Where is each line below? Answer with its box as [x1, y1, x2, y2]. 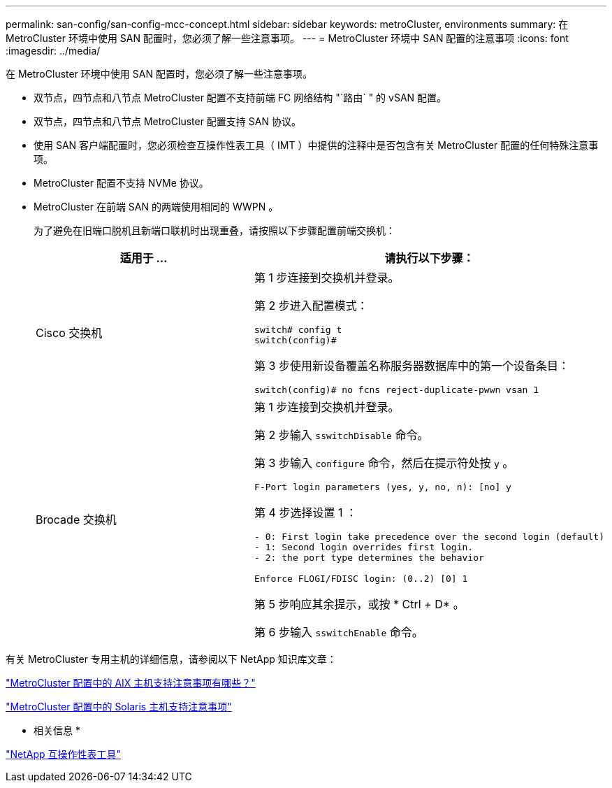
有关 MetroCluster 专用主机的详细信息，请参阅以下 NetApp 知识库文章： [6, 653, 337, 665]
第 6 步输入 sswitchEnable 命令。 [254, 625, 423, 639]
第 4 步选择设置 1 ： [254, 506, 357, 520]
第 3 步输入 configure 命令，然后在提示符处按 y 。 [254, 456, 514, 470]
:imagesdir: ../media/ [6, 45, 101, 57]
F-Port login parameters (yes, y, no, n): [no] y [254, 482, 511, 492]
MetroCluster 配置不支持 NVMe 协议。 [34, 177, 209, 189]
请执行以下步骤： [384, 251, 474, 265]
